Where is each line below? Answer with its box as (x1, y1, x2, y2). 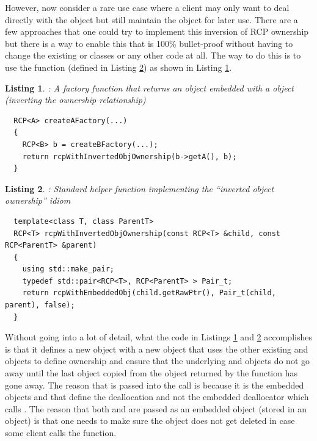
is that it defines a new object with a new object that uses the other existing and (5, 342, 308, 355)
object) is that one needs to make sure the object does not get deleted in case (5, 414, 295, 427)
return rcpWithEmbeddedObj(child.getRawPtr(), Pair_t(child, (22, 289, 276, 298)
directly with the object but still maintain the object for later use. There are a (5, 13, 298, 26)
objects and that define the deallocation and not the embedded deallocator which (5, 390, 309, 403)
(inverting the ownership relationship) (5, 93, 146, 106)
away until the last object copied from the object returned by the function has (5, 367, 298, 379)
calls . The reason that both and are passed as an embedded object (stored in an (5, 402, 307, 415)
